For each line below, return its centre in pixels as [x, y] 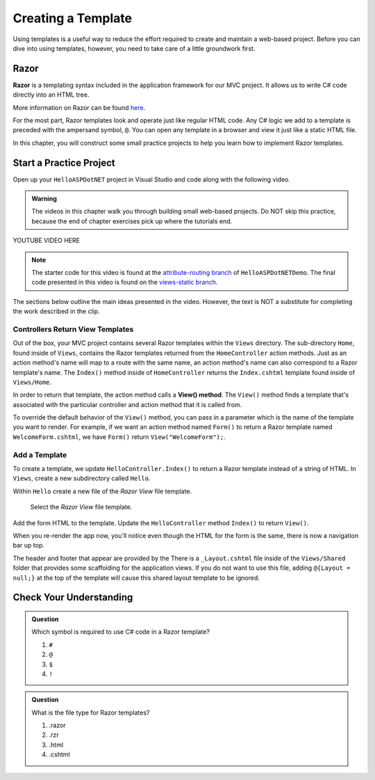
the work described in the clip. [56, 311]
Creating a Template [73, 18]
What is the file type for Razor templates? [91, 713]
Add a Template [40, 454]
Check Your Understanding [73, 597]
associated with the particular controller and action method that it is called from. [127, 404]
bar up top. [29, 546]
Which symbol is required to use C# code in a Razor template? [120, 632]
